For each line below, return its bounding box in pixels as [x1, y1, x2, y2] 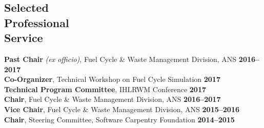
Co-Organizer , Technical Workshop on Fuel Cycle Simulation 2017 [4, 74, 220, 84]
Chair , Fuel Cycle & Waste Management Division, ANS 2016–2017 [4, 94, 221, 104]
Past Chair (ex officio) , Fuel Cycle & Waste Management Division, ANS [4, 53, 237, 64]
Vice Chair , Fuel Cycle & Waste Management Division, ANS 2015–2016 [4, 103, 239, 114]
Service [4, 30, 43, 46]
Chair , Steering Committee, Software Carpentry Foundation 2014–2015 [4, 114, 235, 124]
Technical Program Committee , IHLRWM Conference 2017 [4, 83, 207, 94]
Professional [4, 14, 69, 30]
